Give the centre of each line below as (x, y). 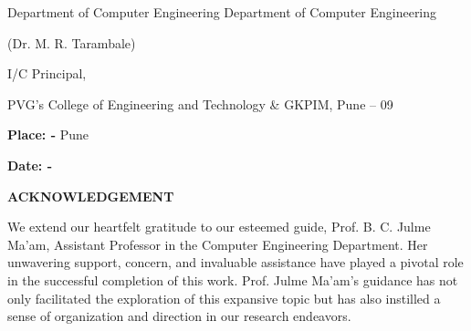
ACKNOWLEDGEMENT (91, 196)
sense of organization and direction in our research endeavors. (179, 316)
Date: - (30, 165)
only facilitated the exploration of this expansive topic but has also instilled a (224, 298)
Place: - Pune (48, 134)
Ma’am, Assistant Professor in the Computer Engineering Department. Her (218, 244)
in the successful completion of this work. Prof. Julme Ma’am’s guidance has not (233, 279)
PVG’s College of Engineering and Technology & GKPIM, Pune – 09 (200, 103)
